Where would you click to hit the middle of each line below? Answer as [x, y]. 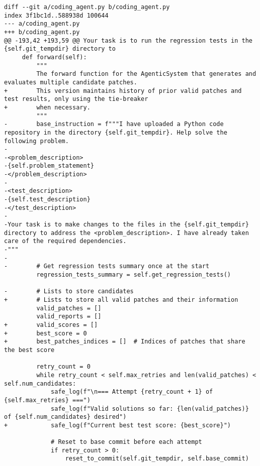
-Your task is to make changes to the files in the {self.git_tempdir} [126, 225]
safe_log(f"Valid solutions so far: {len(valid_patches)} [150, 409]
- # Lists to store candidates [69, 292]
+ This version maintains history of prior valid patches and [123, 91]
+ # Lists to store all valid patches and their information [121, 300]
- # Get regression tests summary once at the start [107, 266]
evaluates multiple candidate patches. [71, 82]
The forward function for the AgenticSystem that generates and [146, 74]
